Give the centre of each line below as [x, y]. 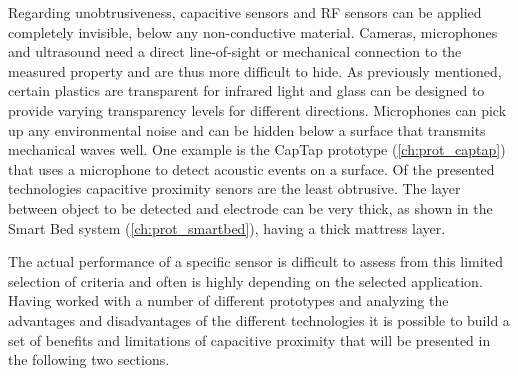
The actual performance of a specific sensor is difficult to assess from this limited [256, 261]
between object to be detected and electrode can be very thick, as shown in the [250, 207]
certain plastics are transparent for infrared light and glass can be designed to [246, 90]
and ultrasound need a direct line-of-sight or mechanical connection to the [235, 51]
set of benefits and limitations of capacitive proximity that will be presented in [249, 339]
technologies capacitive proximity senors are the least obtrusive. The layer [234, 188]
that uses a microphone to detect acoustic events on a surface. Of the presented [251, 168]
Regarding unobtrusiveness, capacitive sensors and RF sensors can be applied [245, 12]
